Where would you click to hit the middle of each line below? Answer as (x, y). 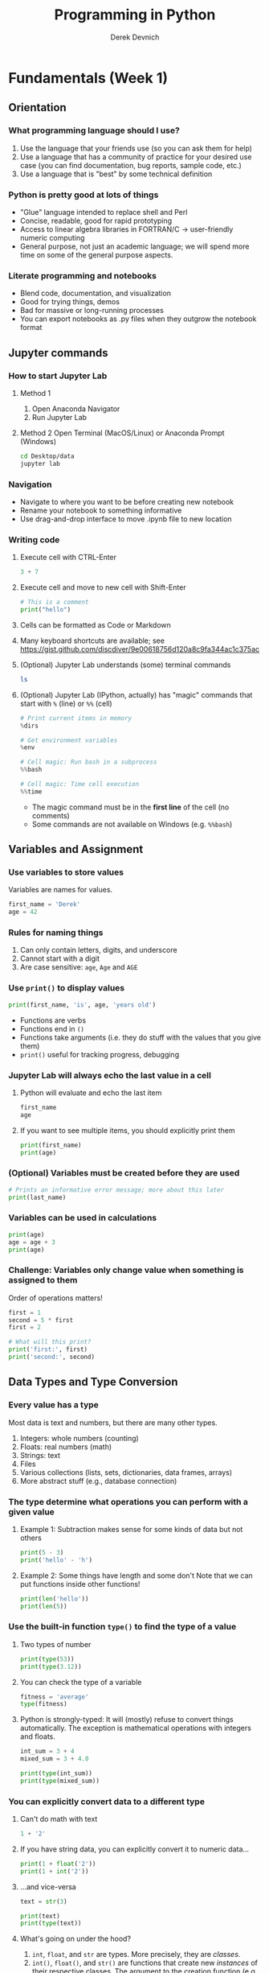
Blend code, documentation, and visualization (95, 293)
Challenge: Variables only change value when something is (126, 1271)
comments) (51, 815)
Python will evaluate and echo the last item (91, 1093)
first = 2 (25, 1328)
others (31, 1538)
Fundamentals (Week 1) (88, 78)
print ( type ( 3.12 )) (51, 1666)
